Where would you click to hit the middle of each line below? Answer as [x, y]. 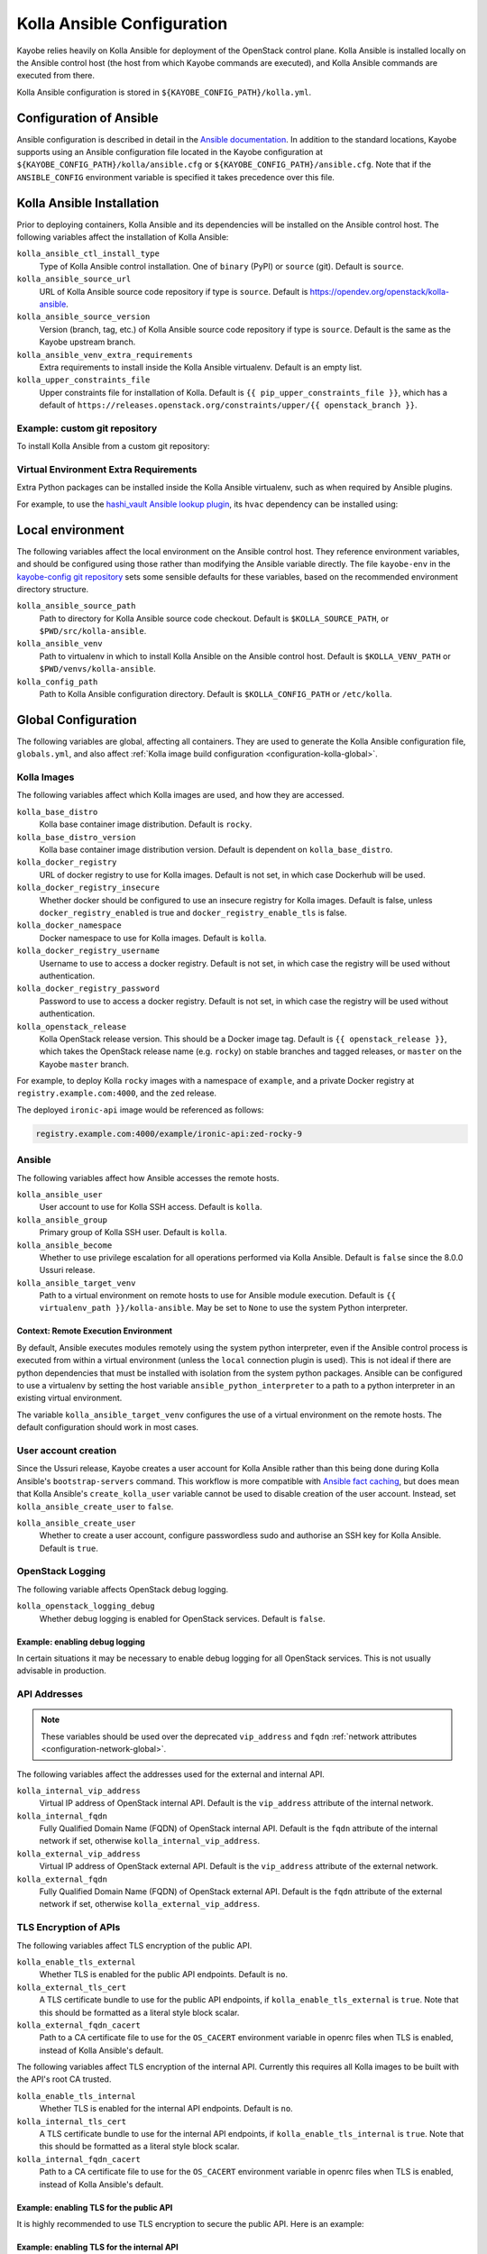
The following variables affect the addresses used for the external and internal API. [170, 1774]
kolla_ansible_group [62, 1220]
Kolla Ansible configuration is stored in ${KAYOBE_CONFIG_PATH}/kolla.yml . [164, 92]
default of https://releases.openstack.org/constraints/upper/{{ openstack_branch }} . [228, 405]
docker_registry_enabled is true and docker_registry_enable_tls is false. [193, 912]
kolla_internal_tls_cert [71, 2121]
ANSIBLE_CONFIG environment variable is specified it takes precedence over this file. [176, 177]
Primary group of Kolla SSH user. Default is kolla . [133, 1232]
